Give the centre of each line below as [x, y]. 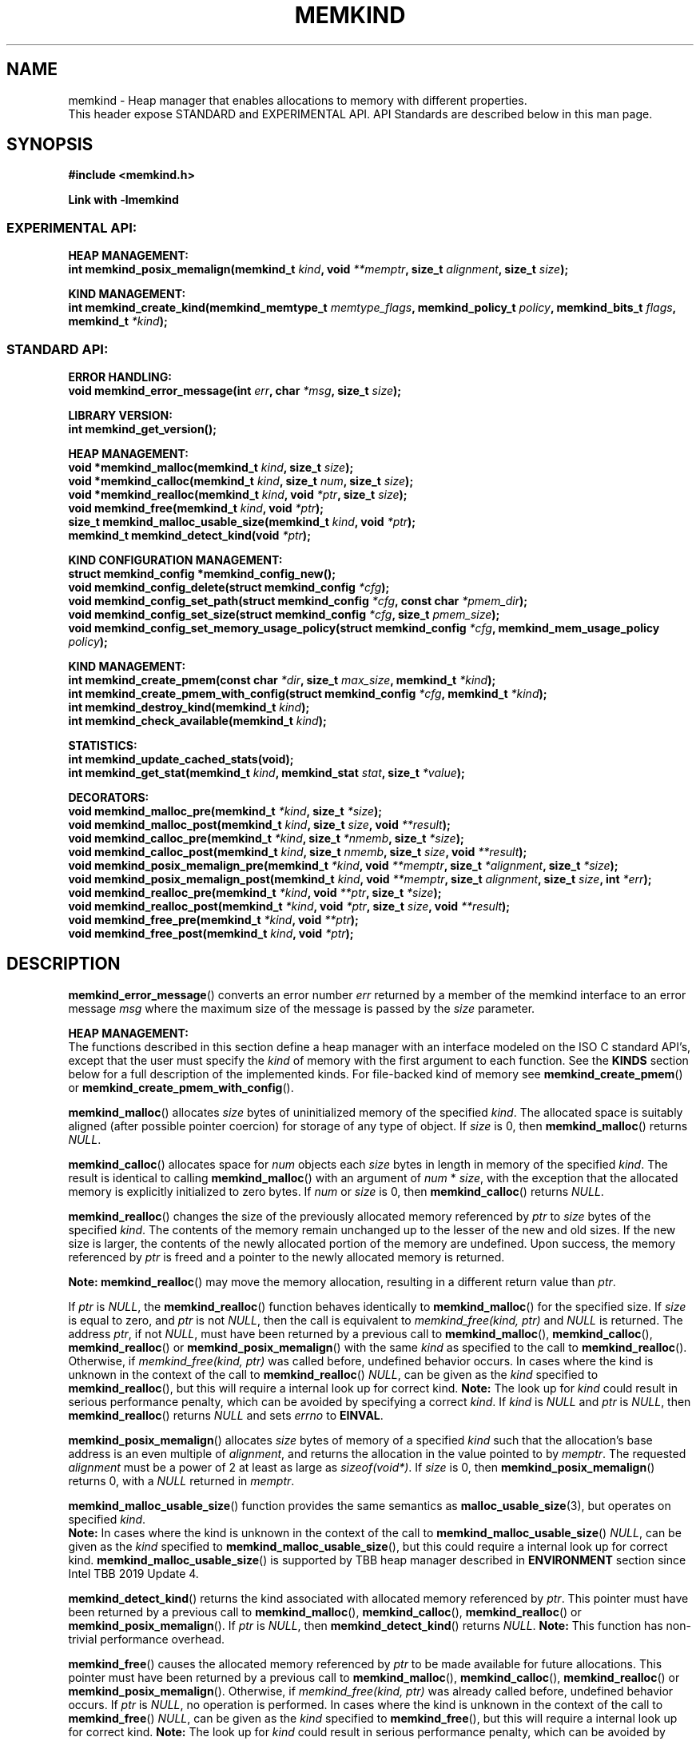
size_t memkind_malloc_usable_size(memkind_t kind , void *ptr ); [242, 521]
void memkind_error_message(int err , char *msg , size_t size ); [235, 390]
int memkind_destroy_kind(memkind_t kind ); [189, 707]
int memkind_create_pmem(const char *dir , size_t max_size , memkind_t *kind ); [282, 679]
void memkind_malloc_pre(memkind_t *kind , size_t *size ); [225, 811]
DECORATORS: [109, 797]
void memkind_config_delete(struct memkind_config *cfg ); [229, 587]
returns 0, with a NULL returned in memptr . [181, 1480]
